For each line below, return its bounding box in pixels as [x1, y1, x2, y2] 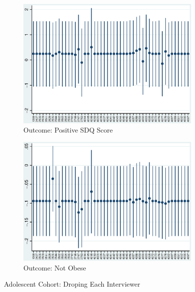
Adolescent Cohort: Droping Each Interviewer [4, 279, 140, 289]
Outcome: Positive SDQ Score [23, 125, 113, 135]
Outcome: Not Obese [23, 262, 86, 272]
